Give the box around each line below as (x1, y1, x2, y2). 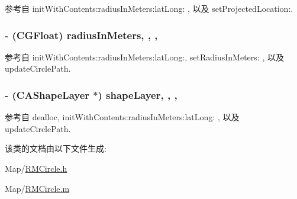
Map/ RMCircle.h (5, 162, 67, 174)
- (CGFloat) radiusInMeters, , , (5, 27, 158, 42)
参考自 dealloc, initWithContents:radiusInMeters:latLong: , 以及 (5, 111, 240, 123)
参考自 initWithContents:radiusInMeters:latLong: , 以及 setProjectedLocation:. (5, 2, 293, 14)
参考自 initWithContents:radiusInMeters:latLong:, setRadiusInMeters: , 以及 (5, 50, 284, 63)
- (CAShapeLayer (5, 87, 90, 102)
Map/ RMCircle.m (5, 182, 70, 194)
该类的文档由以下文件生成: (5, 142, 106, 155)
